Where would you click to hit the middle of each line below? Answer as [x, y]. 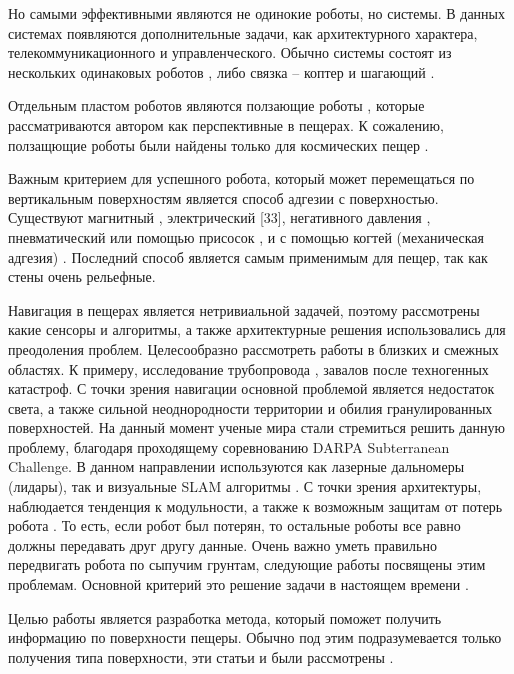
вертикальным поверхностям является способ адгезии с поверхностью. [223, 197]
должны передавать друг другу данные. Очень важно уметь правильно [222, 544]
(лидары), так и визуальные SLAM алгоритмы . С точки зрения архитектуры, [245, 486]
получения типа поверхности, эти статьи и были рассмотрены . [201, 656]
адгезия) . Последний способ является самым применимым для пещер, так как [248, 256]
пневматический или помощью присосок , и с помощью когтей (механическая [246, 236]
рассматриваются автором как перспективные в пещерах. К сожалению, [226, 124]
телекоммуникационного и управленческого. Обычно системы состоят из [230, 52]
